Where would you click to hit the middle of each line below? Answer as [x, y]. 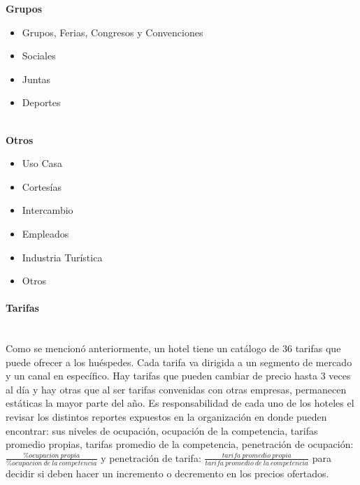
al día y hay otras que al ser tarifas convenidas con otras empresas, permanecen [176, 389]
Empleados [45, 233]
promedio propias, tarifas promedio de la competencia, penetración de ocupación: [180, 444]
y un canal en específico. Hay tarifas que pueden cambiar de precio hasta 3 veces [178, 376]
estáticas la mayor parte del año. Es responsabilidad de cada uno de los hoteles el [180, 403]
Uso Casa [42, 163]
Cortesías [42, 186]
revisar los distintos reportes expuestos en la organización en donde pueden [166, 417]
